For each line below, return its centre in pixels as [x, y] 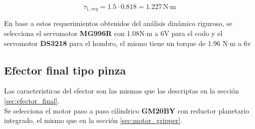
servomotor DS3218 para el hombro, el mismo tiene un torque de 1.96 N [116, 43]
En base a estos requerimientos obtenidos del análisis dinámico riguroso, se [118, 23]
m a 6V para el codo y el [184, 33]
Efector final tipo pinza [65, 70]
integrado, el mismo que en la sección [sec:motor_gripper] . [93, 120]
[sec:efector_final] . [32, 101]
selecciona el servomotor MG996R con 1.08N [74, 33]
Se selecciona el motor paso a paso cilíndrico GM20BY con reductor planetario [127, 110]
